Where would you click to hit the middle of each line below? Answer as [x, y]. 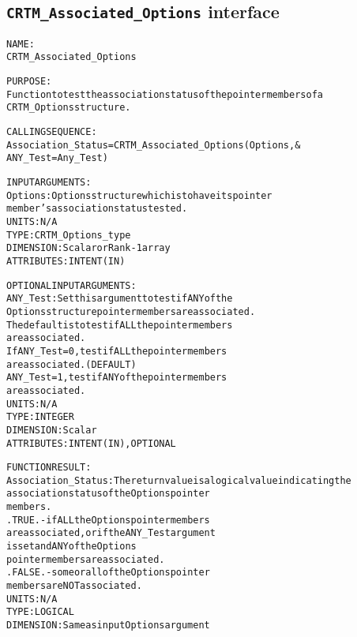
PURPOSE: [29, 82]
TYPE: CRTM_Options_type [69, 235]
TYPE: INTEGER [40, 417]
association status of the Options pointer [108, 494]
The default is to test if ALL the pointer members [120, 325]
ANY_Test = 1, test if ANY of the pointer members [117, 378]
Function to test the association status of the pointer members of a [165, 94]
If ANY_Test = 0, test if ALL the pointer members [117, 351]
